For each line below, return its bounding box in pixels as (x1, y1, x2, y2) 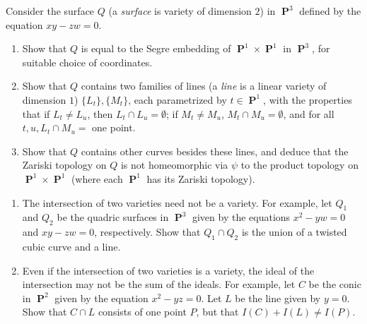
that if (22, 106, 50, 121)
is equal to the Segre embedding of (81, 41, 231, 56)
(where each (71, 171, 123, 186)
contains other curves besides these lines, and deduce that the (81, 143, 349, 158)
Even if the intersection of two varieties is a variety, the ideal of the (22, 263, 315, 277)
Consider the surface (6, 4, 95, 18)
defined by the (299, 4, 361, 18)
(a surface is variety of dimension (108, 4, 252, 18)
